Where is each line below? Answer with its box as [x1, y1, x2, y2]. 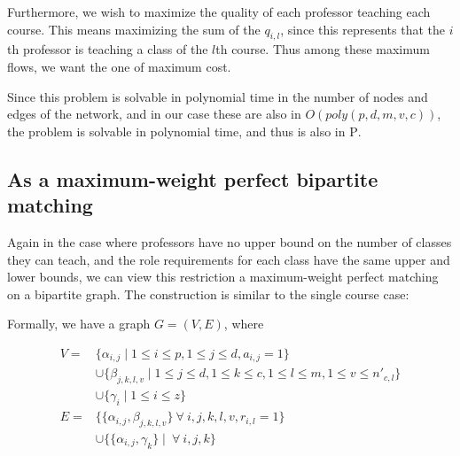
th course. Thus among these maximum [215, 40, 430, 58]
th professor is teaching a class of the [7, 40, 208, 58]
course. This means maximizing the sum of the [7, 19, 261, 38]
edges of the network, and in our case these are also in [7, 104, 301, 123]
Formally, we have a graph [7, 314, 151, 333]
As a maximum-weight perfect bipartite [7, 165, 378, 192]
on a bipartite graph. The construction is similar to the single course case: [7, 284, 409, 303]
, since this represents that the [280, 19, 446, 38]
